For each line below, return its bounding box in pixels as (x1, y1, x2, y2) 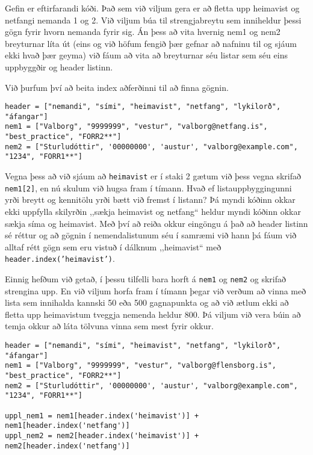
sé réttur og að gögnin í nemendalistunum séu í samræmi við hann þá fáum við (5, 229, 297, 241)
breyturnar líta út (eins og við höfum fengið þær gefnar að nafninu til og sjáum (5, 37, 297, 49)
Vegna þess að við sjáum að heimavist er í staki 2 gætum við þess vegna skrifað (5, 170, 301, 182)
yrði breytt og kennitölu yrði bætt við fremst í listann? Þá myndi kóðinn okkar (5, 193, 296, 206)
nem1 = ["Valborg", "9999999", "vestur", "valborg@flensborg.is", (5, 361, 277, 370)
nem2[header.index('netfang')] (5, 441, 130, 450)
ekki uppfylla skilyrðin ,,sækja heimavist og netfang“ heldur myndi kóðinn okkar (5, 205, 301, 217)
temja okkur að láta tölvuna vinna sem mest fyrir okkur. (5, 320, 214, 332)
